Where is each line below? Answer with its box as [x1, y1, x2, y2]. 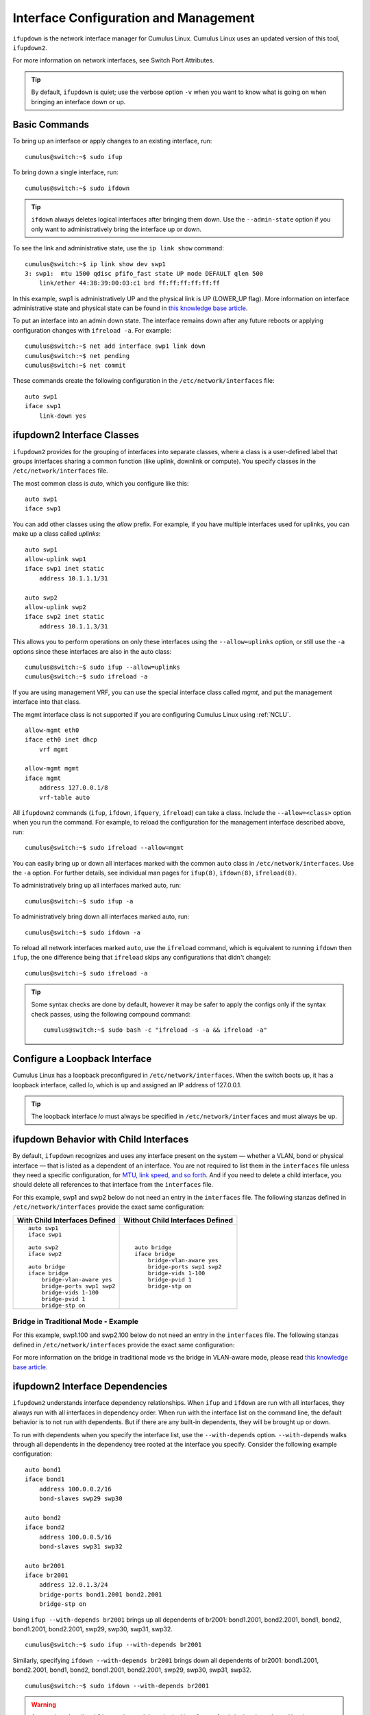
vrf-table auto [38, 793, 90, 801]
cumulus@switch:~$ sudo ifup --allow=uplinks [25, 663, 181, 671]
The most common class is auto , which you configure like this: [12, 479, 189, 487]
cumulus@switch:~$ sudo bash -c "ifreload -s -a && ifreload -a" [43, 1026, 267, 1034]
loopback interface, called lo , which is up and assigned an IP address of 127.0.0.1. [12, 1080, 243, 1089]
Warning [31, 1700, 56, 1708]
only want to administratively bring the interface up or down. [31, 225, 202, 233]
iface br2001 [25, 1572, 69, 1579]
